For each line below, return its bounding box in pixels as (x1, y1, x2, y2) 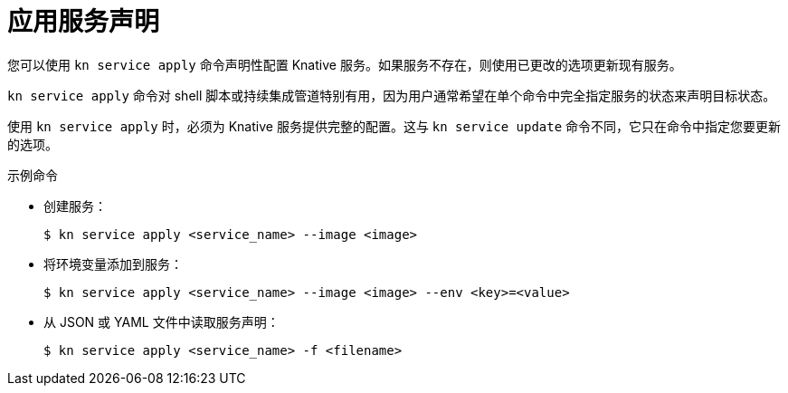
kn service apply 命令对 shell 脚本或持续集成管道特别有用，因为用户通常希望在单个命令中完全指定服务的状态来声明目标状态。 (7, 87, 776, 103)
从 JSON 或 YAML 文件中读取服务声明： (43, 313, 280, 330)
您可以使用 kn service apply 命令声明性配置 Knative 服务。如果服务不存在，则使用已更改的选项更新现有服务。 (7, 56, 682, 72)
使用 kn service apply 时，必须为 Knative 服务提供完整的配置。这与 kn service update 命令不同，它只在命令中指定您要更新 (7, 118, 782, 134)
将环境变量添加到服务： (43, 255, 183, 272)
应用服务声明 (7, 6, 160, 37)
